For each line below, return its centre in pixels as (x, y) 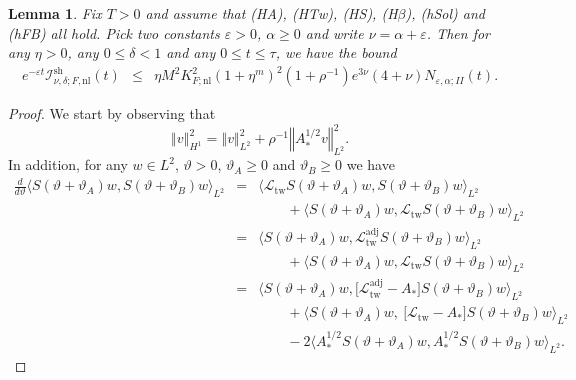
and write (334, 32)
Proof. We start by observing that (112, 113)
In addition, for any (68, 164)
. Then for (458, 32)
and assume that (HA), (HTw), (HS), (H (271, 13)
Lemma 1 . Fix (55, 13)
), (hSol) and (445, 13)
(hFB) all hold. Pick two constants (114, 32)
